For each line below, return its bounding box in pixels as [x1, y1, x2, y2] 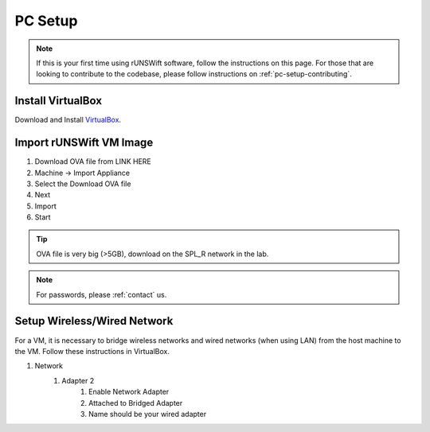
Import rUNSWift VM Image [14, 136, 154, 150]
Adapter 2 [61, 376, 95, 385]
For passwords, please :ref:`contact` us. [36, 290, 167, 299]
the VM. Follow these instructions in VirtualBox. [14, 346, 170, 356]
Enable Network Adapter [88, 387, 170, 397]
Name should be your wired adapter [88, 409, 207, 418]
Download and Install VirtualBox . [14, 115, 122, 125]
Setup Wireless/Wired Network [14, 314, 174, 328]
